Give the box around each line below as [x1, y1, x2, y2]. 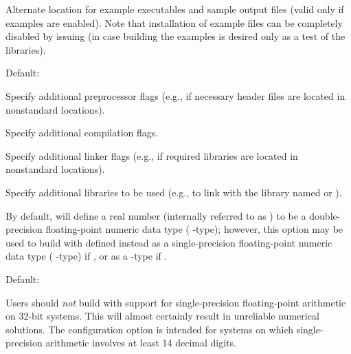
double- [309, 208, 341, 222]
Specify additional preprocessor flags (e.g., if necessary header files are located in [5, 88, 346, 103]
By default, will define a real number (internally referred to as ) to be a [5, 208, 306, 222]
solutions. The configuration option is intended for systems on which [5, 322, 294, 336]
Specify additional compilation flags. [5, 125, 159, 140]
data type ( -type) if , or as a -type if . [5, 249, 168, 263]
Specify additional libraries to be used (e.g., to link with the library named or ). [5, 185, 342, 199]
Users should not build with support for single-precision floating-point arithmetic [5, 295, 346, 309]
